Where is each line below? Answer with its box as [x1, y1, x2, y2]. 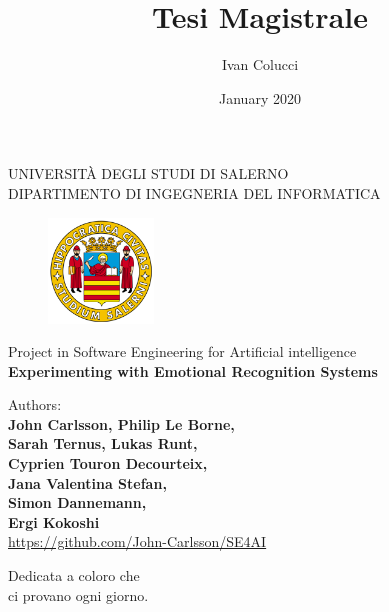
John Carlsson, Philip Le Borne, [8, 413, 235, 434]
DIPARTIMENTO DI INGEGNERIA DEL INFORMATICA [8, 182, 381, 203]
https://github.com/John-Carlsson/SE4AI [8, 531, 267, 552]
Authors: [8, 394, 62, 415]
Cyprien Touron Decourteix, [8, 453, 208, 474]
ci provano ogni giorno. [8, 584, 149, 605]
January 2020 [219, 87, 301, 108]
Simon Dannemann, [8, 492, 147, 513]
